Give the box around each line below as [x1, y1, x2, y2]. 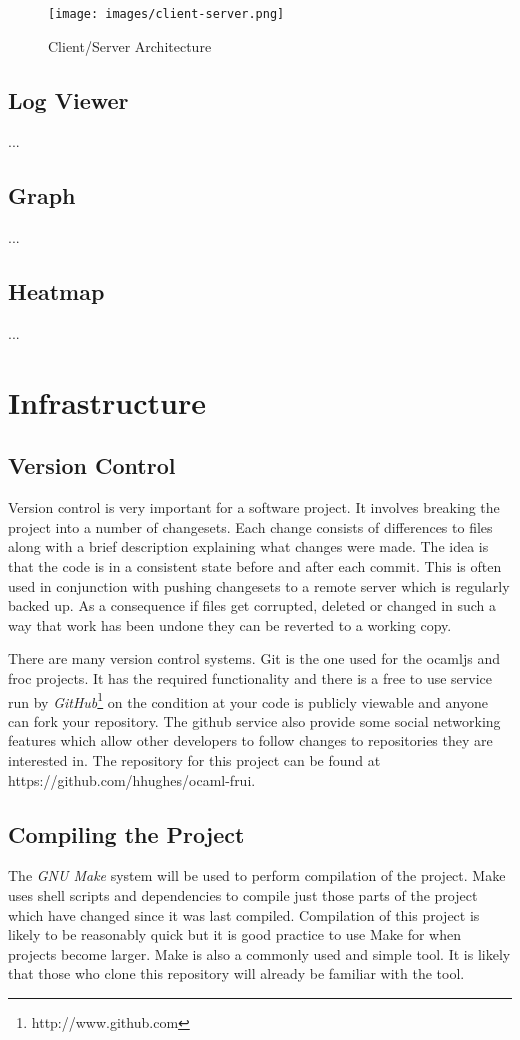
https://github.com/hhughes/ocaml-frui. [8, 769, 256, 790]
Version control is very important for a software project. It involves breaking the [8, 497, 500, 518]
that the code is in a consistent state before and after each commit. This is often [8, 556, 502, 576]
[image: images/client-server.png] [48, 7, 285, 21]
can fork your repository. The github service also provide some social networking [8, 710, 501, 731]
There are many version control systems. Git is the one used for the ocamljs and [8, 648, 500, 669]
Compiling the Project [8, 818, 245, 849]
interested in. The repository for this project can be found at [8, 750, 381, 770]
